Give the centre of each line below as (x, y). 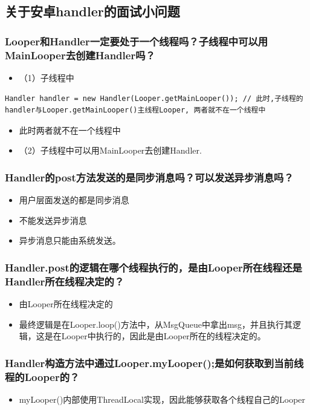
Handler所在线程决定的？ (65, 281)
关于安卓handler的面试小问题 (92, 11)
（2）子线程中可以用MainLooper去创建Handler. (110, 150)
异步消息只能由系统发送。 (70, 240)
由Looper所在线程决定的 (66, 304)
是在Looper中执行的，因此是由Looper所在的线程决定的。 (155, 336)
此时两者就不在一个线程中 (70, 130)
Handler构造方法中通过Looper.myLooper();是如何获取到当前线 (154, 363)
